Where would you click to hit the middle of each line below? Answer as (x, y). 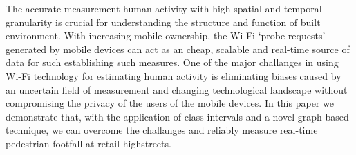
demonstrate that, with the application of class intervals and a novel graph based (177, 116)
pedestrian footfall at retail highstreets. (88, 143)
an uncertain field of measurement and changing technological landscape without (177, 89)
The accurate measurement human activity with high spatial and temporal (164, 8)
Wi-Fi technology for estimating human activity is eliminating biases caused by (174, 75)
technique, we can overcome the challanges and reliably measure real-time (162, 130)
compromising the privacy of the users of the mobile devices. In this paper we (170, 103)
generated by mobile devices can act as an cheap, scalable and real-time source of (178, 49)
